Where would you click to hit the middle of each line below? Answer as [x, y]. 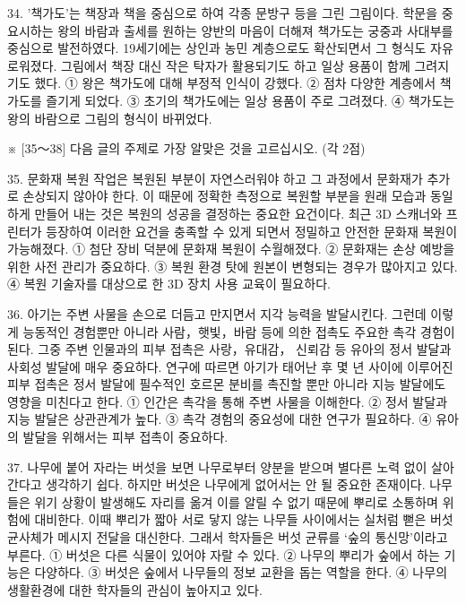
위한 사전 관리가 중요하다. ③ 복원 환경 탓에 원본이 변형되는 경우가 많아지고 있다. [233, 266]
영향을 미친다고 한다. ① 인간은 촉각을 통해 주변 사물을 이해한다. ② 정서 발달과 [228, 401]
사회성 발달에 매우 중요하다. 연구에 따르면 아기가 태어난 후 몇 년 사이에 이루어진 [230, 366]
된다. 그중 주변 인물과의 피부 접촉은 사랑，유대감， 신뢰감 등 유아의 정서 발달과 [229, 349]
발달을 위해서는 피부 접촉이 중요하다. [125, 437]
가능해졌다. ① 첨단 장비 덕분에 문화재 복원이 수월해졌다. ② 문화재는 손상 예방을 [231, 249]
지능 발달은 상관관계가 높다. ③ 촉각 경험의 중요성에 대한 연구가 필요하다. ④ [220, 419]
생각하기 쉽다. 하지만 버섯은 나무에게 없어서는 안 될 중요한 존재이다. [236, 484]
